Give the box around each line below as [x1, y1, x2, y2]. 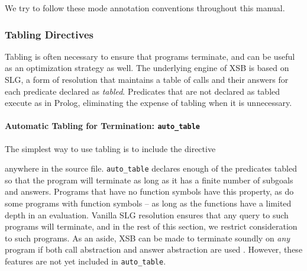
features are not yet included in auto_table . [5, 255, 166, 267]
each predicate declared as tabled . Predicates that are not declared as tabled [5, 85, 280, 97]
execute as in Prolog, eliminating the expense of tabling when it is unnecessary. [5, 96, 292, 109]
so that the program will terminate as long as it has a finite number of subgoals [5, 173, 293, 186]
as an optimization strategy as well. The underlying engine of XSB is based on [5, 62, 289, 74]
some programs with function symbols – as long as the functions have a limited [5, 197, 292, 209]
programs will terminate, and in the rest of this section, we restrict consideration [5, 220, 298, 233]
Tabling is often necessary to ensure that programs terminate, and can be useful [5, 50, 295, 62]
